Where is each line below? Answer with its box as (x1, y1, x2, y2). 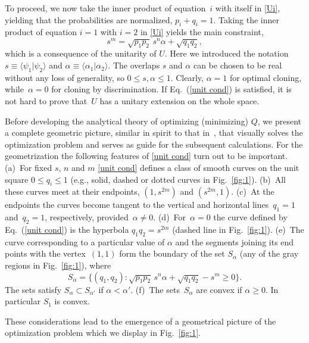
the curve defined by (213, 211, 288, 223)
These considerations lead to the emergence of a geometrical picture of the (5, 314, 276, 327)
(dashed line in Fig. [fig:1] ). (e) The (172, 223, 304, 235)
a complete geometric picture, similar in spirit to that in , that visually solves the (5, 126, 303, 139)
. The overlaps (108, 59, 160, 71)
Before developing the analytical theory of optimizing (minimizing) (5, 114, 249, 127)
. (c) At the (231, 185, 274, 198)
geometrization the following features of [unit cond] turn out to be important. (5, 149, 288, 162)
